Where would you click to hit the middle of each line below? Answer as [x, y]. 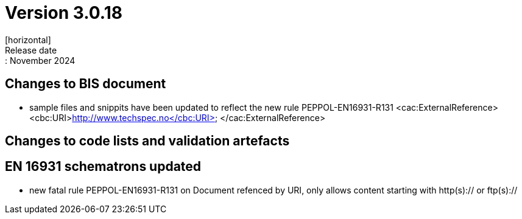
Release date [31, 50]
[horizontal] [28, 40]
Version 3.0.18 [64, 13]
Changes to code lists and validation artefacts [147, 141]
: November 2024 [40, 60]
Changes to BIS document [86, 84]
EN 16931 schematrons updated [103, 167]
